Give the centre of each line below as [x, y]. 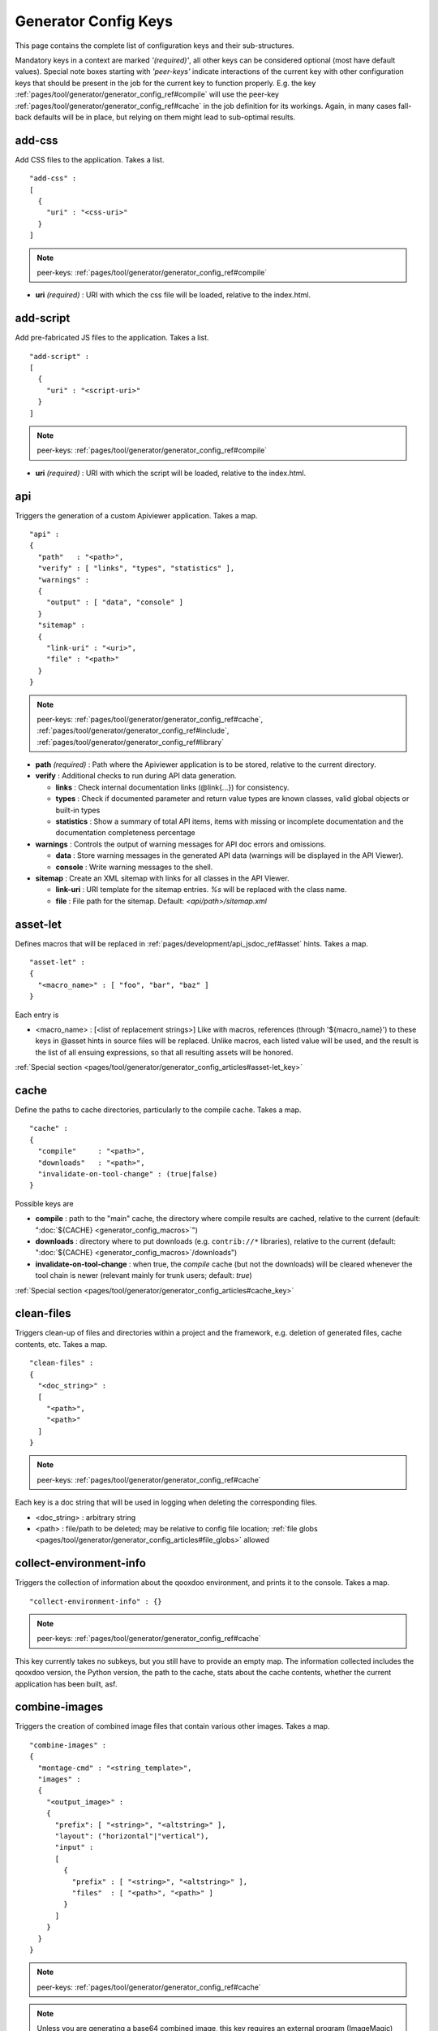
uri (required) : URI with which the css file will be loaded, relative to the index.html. [173, 295]
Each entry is [37, 1015]
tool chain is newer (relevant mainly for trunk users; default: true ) [144, 1275]
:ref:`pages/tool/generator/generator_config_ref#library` [131, 742]
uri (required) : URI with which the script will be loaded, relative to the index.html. [171, 473]
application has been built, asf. [66, 1684]
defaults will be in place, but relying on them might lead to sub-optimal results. [165, 117]
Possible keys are [45, 1203]
